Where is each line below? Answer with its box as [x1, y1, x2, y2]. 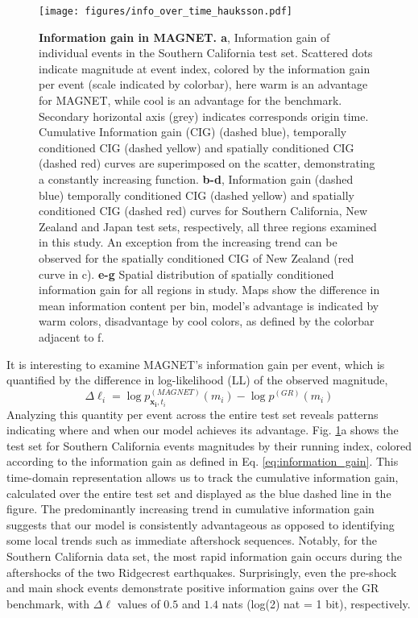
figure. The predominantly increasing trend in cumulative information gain [6, 500, 375, 517]
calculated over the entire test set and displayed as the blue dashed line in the [6, 484, 391, 501]
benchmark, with [6, 595, 90, 612]
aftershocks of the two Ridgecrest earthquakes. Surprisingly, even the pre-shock [6, 563, 397, 580]
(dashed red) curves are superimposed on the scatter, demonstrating [39, 155, 375, 172]
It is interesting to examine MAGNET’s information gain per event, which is [6, 355, 385, 372]
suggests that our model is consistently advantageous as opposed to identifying [6, 516, 395, 533]
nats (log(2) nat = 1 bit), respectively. [221, 595, 411, 612]
